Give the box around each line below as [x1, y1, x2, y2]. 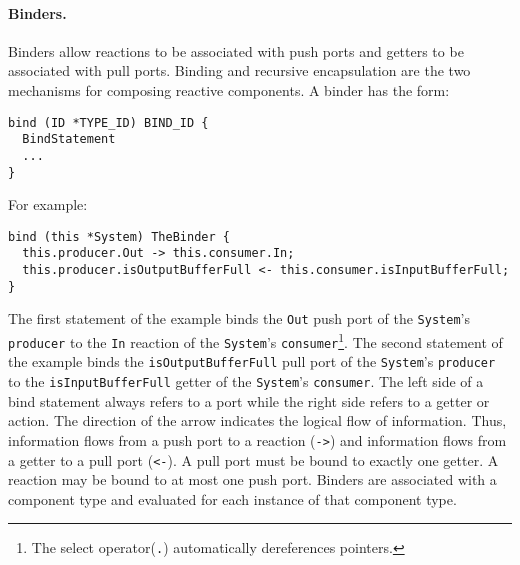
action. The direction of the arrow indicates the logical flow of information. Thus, [8, 410, 507, 431]
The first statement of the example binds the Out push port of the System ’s [8, 308, 470, 329]
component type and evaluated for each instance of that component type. [8, 488, 457, 509]
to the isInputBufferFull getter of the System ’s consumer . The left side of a [8, 371, 484, 392]
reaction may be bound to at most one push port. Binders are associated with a [8, 469, 497, 490]
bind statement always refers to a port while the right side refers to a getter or [8, 390, 490, 411]
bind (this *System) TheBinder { [8, 229, 230, 244]
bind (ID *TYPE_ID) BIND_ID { [8, 115, 209, 130]
